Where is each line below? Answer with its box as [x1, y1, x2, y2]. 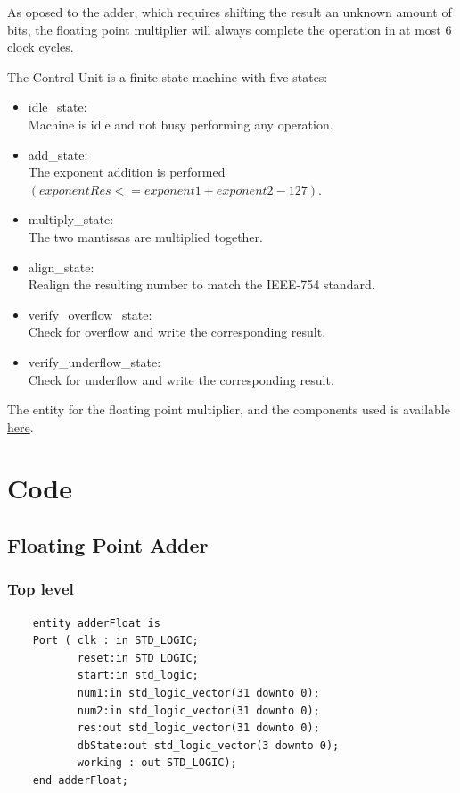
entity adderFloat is [32, 616, 160, 630]
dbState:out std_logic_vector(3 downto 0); [77, 739, 340, 752]
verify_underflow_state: [28, 352, 161, 371]
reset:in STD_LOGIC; [77, 651, 199, 664]
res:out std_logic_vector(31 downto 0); [77, 722, 320, 735]
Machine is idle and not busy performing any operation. [28, 114, 333, 133]
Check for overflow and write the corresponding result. [28, 322, 326, 341]
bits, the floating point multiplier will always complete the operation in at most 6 [7, 20, 452, 38]
